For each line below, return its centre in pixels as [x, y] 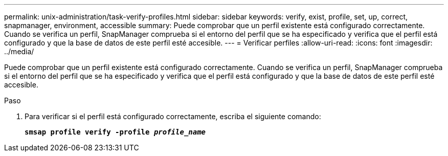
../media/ [19, 51]
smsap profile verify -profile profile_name [115, 132]
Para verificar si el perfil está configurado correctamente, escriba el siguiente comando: [173, 116]
